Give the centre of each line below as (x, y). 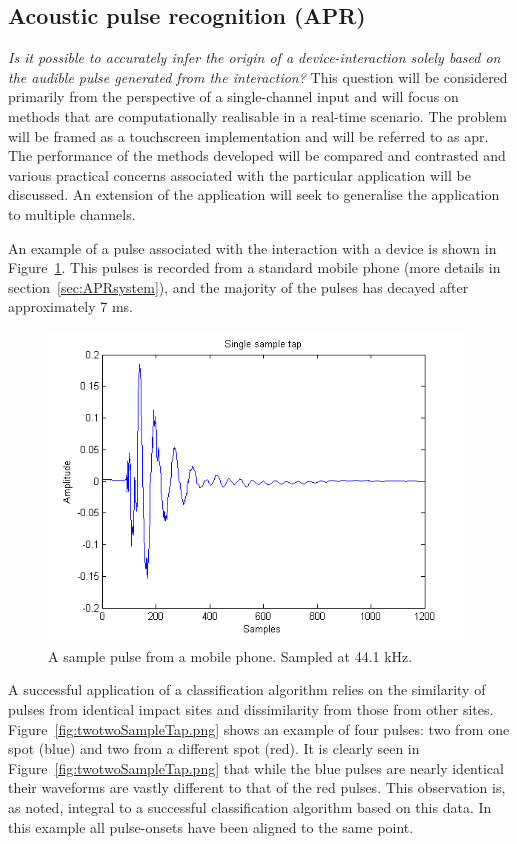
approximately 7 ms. (70, 306)
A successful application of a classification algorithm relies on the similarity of (247, 689)
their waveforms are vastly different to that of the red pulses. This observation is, (257, 787)
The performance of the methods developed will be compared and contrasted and (257, 155)
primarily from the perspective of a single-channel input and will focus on (233, 96)
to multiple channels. (72, 213)
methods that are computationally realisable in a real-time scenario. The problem (257, 115)
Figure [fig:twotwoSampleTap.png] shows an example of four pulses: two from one (259, 728)
